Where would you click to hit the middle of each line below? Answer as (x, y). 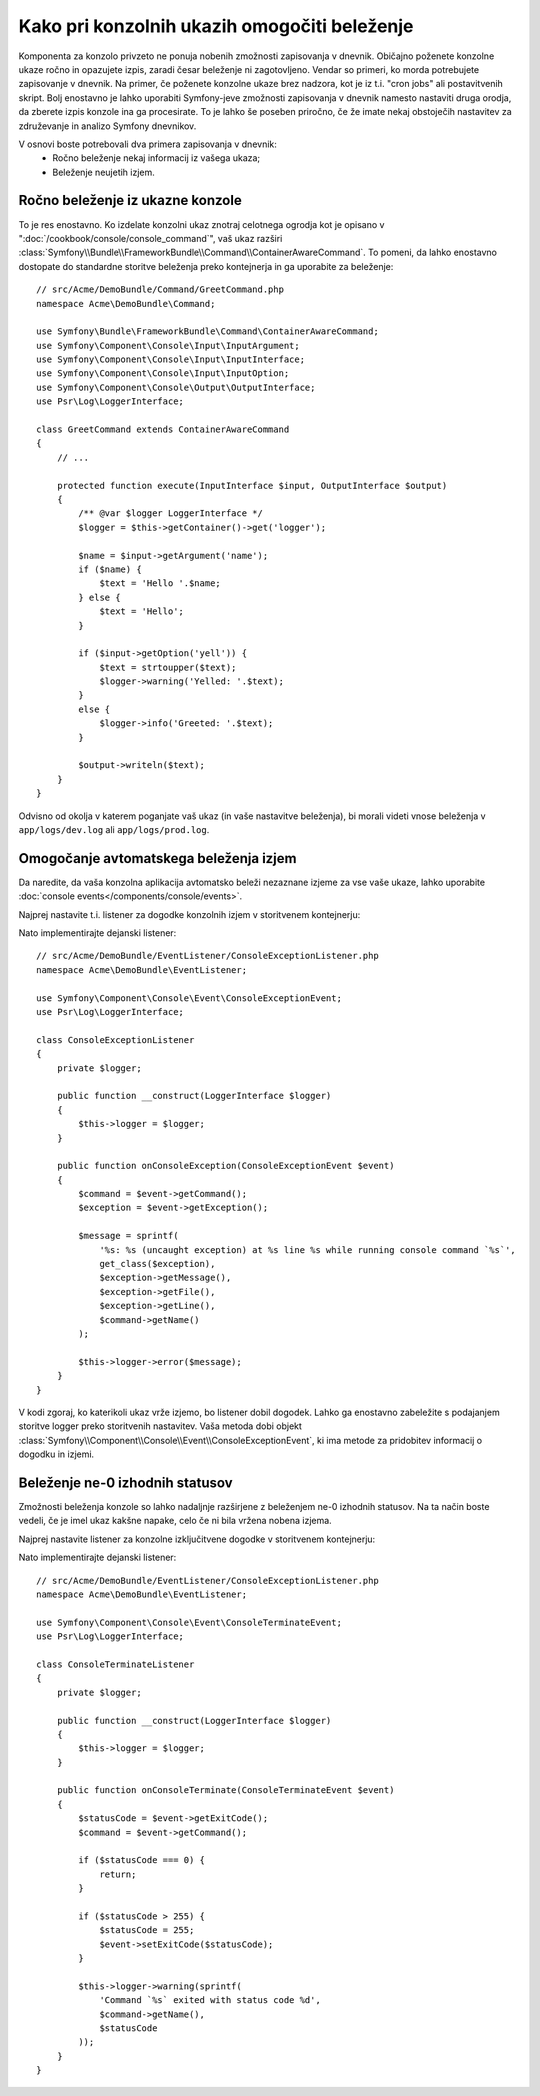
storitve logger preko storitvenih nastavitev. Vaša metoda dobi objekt (160, 1426)
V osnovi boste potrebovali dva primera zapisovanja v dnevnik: (147, 144)
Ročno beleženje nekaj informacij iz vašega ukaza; (156, 158)
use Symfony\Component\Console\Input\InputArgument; (168, 345)
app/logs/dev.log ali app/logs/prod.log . (114, 829)
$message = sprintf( (128, 1236)
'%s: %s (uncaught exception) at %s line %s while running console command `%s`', (308, 1249)
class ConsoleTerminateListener (115, 1664)
